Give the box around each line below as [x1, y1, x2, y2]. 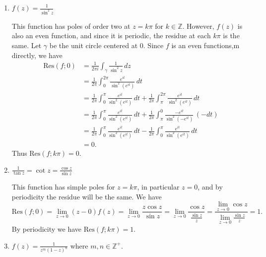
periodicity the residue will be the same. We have [11, 191, 162, 201]
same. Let [11, 40, 42, 51]
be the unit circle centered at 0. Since [49, 40, 164, 51]
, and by [198, 181, 223, 192]
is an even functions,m [171, 40, 240, 51]
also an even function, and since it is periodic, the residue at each [11, 30, 211, 41]
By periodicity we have [11, 223, 82, 234]
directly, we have [11, 50, 63, 60]
